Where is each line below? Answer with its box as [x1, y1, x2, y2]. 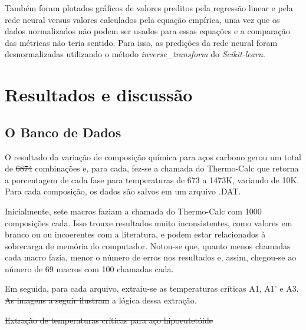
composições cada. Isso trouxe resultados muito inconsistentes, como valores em [5, 216, 292, 229]
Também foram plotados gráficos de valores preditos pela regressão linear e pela [5, 2, 293, 14]
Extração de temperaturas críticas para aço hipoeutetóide [5, 313, 213, 326]
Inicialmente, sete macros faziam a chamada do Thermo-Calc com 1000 [5, 204, 262, 217]
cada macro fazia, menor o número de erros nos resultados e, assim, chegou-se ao [5, 251, 297, 263]
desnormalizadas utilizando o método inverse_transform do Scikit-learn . [5, 48, 265, 60]
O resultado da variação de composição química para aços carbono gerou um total [5, 150, 301, 163]
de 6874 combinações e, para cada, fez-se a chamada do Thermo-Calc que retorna [5, 162, 299, 174]
